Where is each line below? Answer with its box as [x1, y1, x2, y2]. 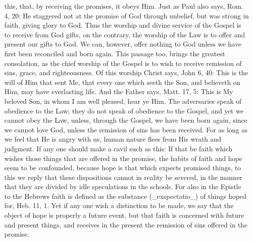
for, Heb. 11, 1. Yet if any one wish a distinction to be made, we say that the [4, 200, 234, 210]
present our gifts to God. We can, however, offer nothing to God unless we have [4, 39, 241, 49]
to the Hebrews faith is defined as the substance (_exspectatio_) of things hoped [4, 191, 247, 201]
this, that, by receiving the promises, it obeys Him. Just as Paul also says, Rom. [4, 1, 243, 11]
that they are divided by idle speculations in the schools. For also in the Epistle [4, 181, 241, 192]
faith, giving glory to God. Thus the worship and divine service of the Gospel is [4, 20, 241, 30]
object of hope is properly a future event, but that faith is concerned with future [4, 210, 244, 220]
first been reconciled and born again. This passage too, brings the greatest [4, 48, 225, 58]
